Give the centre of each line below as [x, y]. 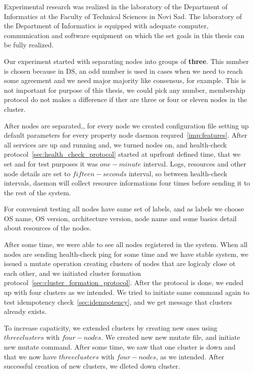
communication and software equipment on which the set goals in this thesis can [124, 35]
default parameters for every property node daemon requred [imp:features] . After [126, 135]
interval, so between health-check [178, 173]
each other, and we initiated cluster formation [73, 273]
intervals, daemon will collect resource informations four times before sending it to [127, 183]
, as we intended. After [190, 356]
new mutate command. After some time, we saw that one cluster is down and [120, 347]
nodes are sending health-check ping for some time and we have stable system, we [126, 254]
